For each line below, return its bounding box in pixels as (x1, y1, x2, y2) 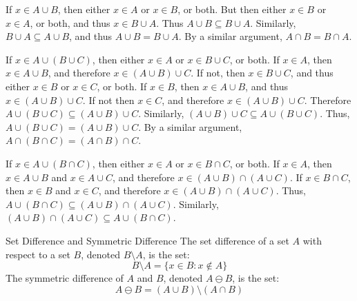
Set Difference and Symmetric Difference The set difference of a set (6, 233, 289, 247)
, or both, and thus (30, 15, 110, 30)
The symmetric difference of (6, 271, 124, 285)
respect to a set (6, 247, 70, 261)
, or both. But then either (177, 2, 287, 16)
